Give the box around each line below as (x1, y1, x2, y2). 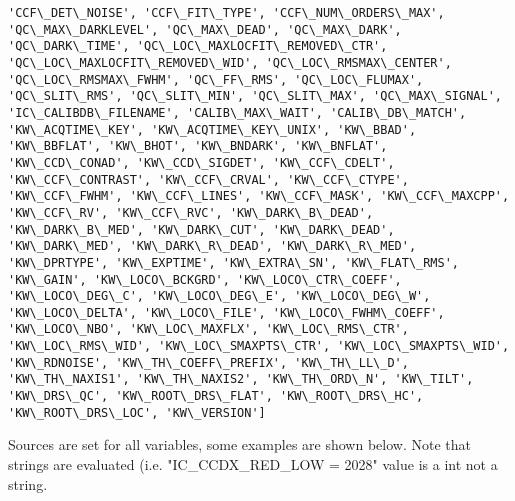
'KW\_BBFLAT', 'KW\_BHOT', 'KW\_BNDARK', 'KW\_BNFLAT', (8, 139, 388, 154)
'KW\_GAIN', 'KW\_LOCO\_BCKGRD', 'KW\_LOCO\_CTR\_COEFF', (8, 272, 402, 287)
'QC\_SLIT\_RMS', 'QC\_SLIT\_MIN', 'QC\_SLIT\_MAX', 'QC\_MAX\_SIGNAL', (8, 89, 502, 104)
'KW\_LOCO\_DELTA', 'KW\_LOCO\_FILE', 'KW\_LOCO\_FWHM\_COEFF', (8, 305, 445, 320)
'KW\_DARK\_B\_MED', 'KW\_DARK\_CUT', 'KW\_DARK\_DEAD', (8, 222, 395, 237)
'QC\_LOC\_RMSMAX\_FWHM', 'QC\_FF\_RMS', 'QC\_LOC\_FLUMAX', (8, 72, 424, 87)
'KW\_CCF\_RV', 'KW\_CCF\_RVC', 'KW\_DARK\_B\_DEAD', (8, 205, 374, 220)
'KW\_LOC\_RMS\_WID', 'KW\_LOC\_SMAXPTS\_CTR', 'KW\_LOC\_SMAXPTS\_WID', (8, 339, 510, 354)
